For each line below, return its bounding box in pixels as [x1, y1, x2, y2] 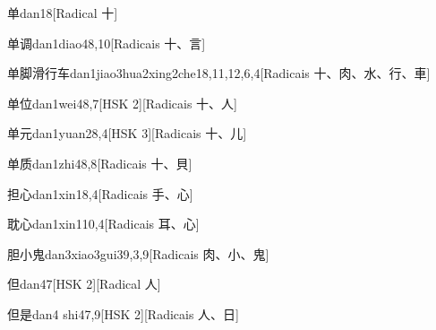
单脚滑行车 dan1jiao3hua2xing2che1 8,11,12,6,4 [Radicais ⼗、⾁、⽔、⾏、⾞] [7, 64, 431, 82]
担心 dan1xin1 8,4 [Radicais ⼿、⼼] [7, 184, 193, 203]
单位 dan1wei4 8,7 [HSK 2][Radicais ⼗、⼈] [7, 93, 237, 112]
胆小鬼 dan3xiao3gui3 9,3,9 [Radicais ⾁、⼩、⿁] [7, 244, 269, 263]
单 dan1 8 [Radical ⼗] [7, 4, 118, 22]
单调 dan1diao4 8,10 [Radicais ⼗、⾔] [7, 33, 206, 52]
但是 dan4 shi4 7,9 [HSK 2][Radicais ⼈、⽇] [7, 304, 239, 323]
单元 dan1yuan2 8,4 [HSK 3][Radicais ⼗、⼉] [7, 124, 247, 143]
